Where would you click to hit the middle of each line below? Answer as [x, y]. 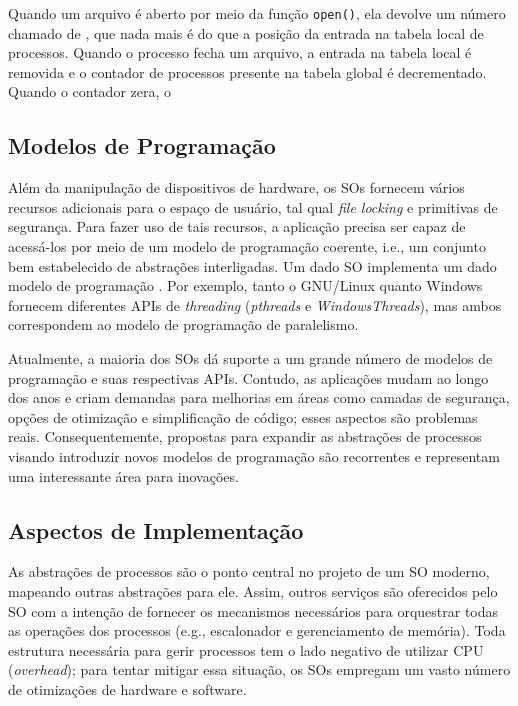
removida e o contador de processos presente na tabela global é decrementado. [247, 71]
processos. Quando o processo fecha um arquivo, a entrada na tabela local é [240, 52]
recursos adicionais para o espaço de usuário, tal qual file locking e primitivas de [253, 206]
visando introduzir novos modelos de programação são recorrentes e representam [254, 455]
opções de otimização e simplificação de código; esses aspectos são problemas [243, 416]
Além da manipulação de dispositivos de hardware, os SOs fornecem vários [236, 187]
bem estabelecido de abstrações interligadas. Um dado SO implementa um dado [252, 265]
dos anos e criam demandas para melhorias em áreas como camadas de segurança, [259, 397]
